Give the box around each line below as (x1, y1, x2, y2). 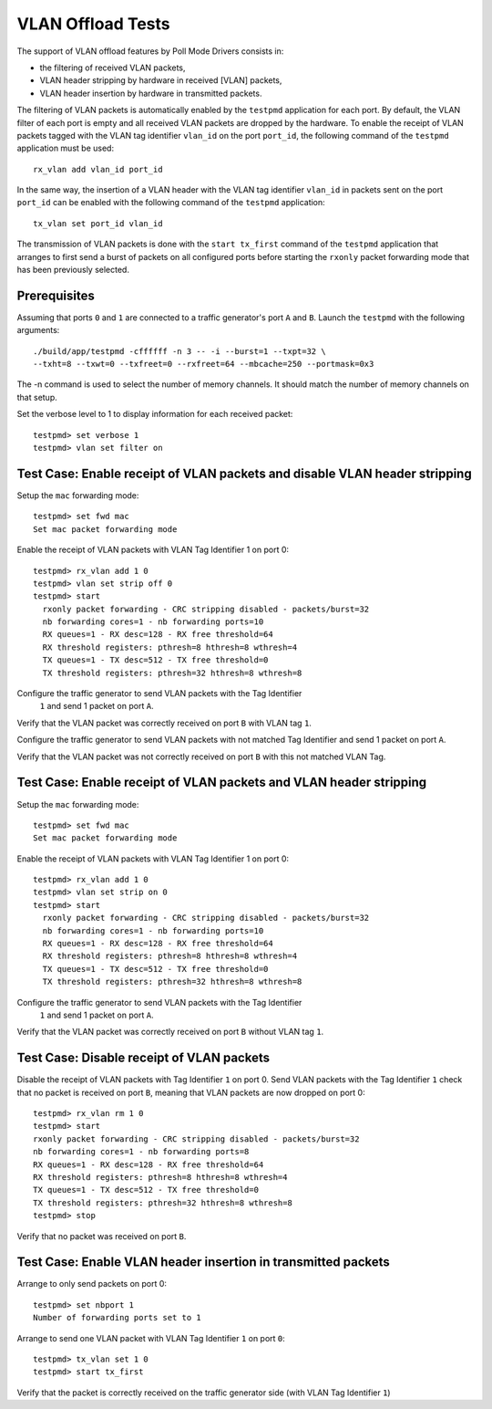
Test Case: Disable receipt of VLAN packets (16, 1050, 271, 1066)
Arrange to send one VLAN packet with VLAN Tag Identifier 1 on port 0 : (16, 1332, 286, 1343)
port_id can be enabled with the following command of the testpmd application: (16, 197, 325, 208)
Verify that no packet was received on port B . (16, 1230, 187, 1241)
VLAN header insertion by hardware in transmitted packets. (39, 88, 262, 99)
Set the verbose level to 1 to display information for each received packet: (16, 409, 293, 420)
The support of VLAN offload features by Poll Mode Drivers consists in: (16, 46, 284, 57)
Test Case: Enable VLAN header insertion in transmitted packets (16, 1255, 391, 1270)
